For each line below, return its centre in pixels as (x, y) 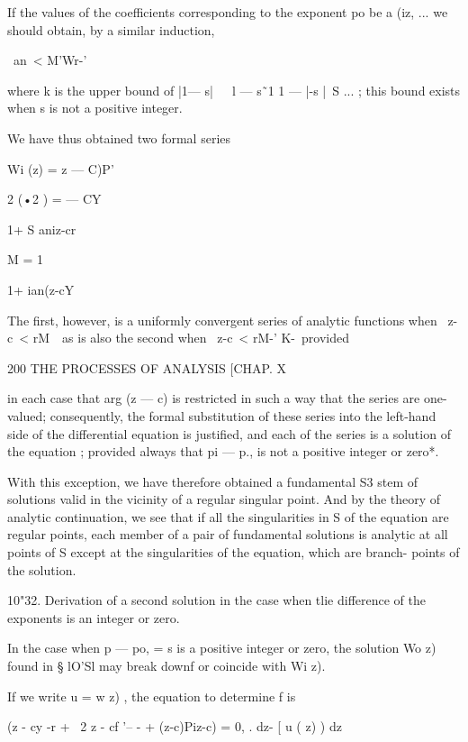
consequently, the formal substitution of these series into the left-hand (243, 415)
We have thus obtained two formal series (119, 137)
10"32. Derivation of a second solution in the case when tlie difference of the (216, 600)
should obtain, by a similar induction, (111, 29)
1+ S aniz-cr (42, 229)
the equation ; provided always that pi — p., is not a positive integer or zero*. (223, 451)
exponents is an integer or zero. (94, 617)
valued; (27, 415)
